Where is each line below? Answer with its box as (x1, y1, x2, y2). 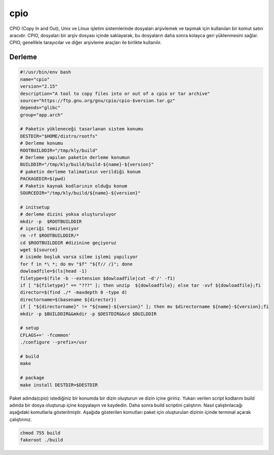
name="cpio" (20, 76, 50, 82)
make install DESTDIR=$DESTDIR (20, 382, 98, 388)
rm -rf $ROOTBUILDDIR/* (20, 233, 80, 239)
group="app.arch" (20, 112, 63, 118)
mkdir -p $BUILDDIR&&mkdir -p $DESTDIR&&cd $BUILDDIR (20, 311, 157, 317)
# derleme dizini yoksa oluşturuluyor (20, 211, 117, 217)
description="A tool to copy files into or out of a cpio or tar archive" (20, 90, 211, 96)
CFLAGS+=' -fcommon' (20, 332, 71, 338)
